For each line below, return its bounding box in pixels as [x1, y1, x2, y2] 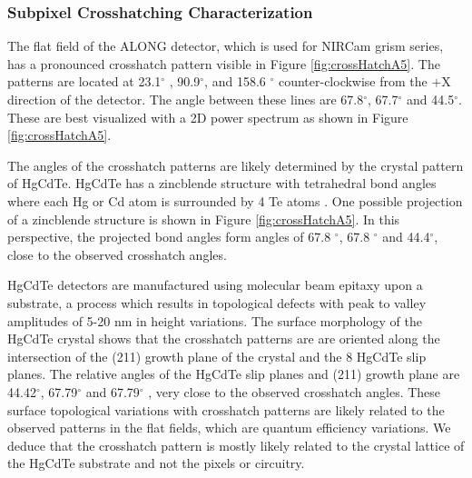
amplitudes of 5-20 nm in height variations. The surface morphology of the [7, 311, 422, 330]
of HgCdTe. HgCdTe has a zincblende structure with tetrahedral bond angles [7, 174, 437, 193]
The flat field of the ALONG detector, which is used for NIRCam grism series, [7, 36, 444, 55]
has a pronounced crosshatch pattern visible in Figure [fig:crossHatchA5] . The [7, 54, 440, 73]
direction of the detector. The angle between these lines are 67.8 [7, 90, 364, 108]
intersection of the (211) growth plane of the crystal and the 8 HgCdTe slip [7, 346, 427, 365]
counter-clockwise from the [278, 72, 428, 91]
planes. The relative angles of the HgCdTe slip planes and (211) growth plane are [7, 364, 460, 383]
